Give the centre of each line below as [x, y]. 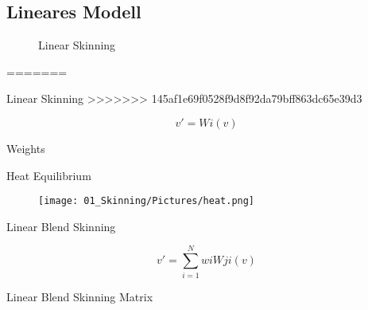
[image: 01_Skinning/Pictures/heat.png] [147, 201]
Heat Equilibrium [49, 175]
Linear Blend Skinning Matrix [80, 296]
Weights [26, 148]
